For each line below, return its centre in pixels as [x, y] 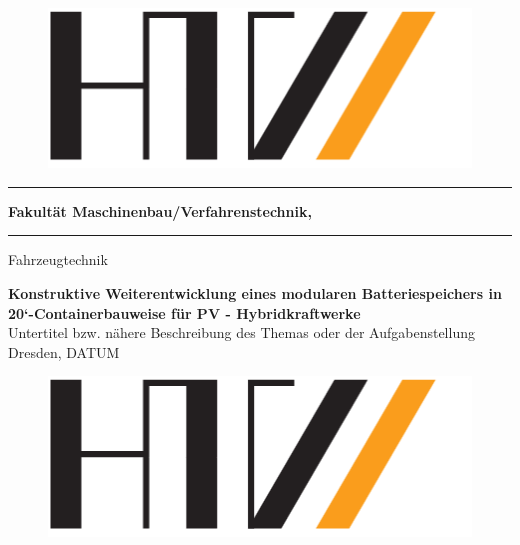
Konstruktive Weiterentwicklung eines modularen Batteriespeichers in [255, 293]
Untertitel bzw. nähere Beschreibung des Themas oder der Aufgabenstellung [241, 332]
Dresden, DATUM [64, 351]
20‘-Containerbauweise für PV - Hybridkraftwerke [184, 312]
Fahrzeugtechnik [58, 259]
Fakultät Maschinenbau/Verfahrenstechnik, [160, 210]
